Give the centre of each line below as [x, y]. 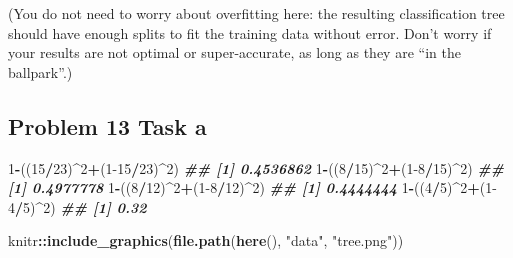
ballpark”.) [40, 71]
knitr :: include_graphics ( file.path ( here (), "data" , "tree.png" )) [206, 240]
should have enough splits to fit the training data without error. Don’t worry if [250, 32]
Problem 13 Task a [107, 125]
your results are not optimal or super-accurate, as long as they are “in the [234, 52]
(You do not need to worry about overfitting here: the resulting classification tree [256, 13]
